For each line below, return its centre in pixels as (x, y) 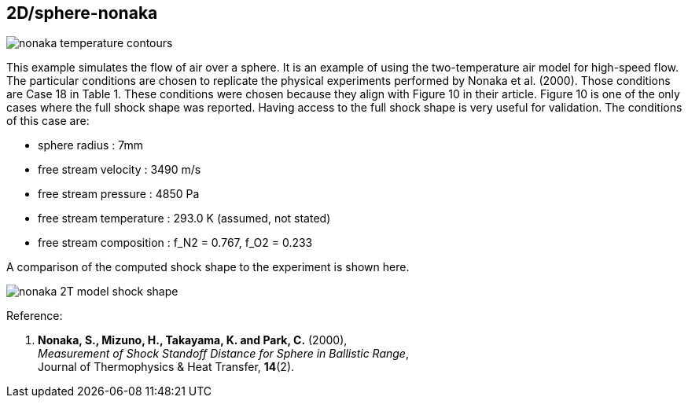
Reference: (35, 316)
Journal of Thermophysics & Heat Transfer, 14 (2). (166, 367)
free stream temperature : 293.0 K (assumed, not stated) (184, 219)
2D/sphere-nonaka (82, 13)
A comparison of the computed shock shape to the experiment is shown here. (208, 267)
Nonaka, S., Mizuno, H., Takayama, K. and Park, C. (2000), (193, 340)
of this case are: (48, 121)
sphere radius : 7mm (90, 145)
